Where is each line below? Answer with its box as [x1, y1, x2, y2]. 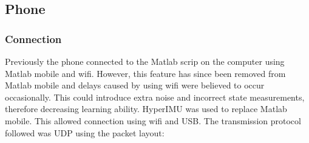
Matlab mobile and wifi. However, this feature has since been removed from [5, 67, 286, 79]
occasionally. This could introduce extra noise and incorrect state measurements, [5, 90, 305, 103]
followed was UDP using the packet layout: [5, 126, 165, 139]
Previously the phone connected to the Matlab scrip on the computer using [5, 55, 285, 67]
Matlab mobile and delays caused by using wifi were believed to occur [5, 79, 265, 91]
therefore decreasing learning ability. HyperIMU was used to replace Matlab [5, 102, 287, 115]
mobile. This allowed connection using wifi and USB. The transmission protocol [5, 114, 301, 127]
